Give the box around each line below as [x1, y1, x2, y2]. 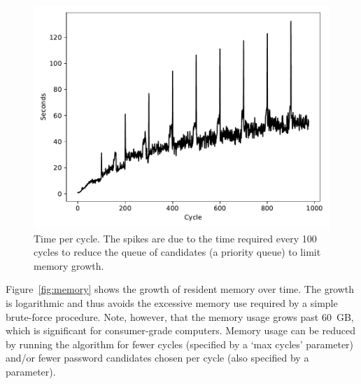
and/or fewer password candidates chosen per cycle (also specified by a [6, 350, 309, 365]
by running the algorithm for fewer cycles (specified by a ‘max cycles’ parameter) [6, 336, 354, 351]
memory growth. [34, 258, 104, 273]
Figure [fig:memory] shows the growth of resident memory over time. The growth [6, 282, 355, 296]
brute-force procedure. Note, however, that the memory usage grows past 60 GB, [6, 309, 354, 324]
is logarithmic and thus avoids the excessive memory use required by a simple [6, 295, 338, 310]
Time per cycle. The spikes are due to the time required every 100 [34, 231, 317, 245]
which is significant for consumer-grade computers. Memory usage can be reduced [6, 323, 355, 338]
